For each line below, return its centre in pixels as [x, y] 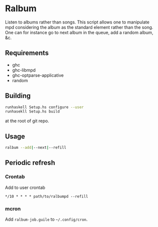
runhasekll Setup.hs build [32, 112]
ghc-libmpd [24, 70]
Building [18, 96]
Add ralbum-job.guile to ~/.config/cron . [46, 219]
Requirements [27, 53]
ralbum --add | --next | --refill [36, 148]
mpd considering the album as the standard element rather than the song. [79, 27]
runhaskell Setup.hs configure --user [44, 107]
